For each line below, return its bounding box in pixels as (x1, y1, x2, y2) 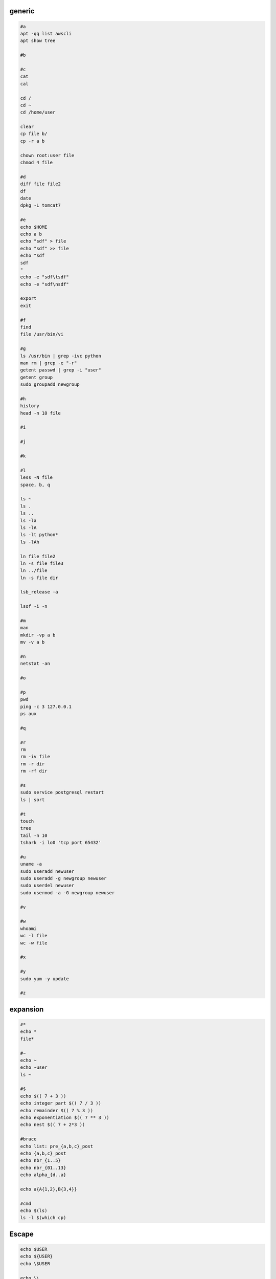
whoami (20, 925, 37, 931)
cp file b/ (20, 131, 48, 137)
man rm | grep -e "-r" (20, 360, 77, 366)
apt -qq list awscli (20, 31, 72, 36)
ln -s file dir (20, 575, 58, 581)
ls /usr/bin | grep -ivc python (20, 353, 102, 359)
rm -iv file (20, 754, 51, 760)
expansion (9, 1005, 44, 1013)
